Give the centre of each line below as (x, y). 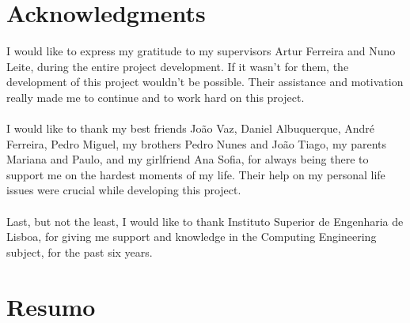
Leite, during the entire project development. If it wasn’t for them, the (178, 66)
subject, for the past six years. (80, 252)
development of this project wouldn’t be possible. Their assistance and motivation (205, 82)
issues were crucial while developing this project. (124, 190)
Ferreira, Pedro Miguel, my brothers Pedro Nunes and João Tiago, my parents (197, 143)
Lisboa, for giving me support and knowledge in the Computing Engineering (192, 237)
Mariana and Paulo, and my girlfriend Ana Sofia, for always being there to (188, 159)
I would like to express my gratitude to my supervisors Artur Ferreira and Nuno (201, 51)
